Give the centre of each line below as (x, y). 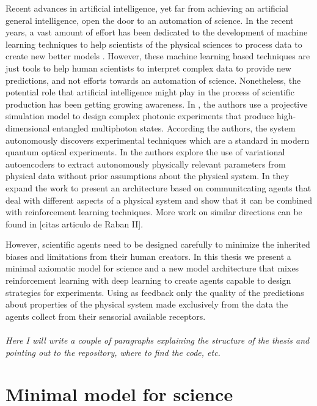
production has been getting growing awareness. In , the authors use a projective (157, 104)
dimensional (28, 127)
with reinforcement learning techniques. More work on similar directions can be (154, 212)
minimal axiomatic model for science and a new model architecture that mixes (152, 268)
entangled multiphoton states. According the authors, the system (174, 127)
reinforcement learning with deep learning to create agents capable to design (148, 280)
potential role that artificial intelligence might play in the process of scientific (150, 92)
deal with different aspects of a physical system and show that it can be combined (159, 200)
